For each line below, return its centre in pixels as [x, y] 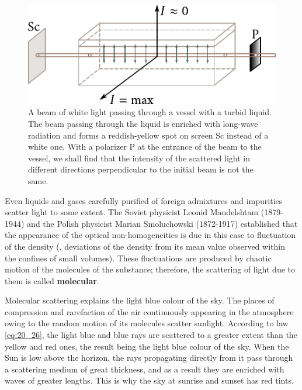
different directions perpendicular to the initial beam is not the [141, 169]
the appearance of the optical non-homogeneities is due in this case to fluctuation [150, 235]
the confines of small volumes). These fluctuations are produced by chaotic [138, 258]
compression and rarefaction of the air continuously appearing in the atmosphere [149, 311]
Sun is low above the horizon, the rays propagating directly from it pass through [149, 358]
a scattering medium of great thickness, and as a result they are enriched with [145, 369]
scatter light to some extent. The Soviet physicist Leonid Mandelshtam [132, 212]
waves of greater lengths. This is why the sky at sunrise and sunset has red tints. [149, 380]
